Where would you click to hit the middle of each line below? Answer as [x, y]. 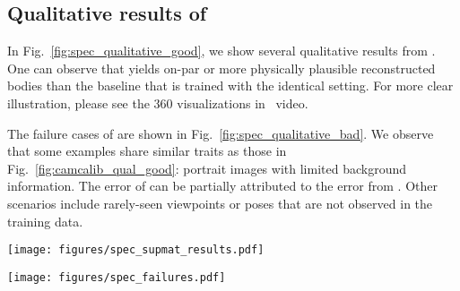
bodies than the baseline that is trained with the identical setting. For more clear [230, 86]
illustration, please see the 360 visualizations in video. [158, 103]
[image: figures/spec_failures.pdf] [117, 277]
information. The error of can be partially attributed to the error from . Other [222, 186]
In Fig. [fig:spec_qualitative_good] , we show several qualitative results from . [221, 51]
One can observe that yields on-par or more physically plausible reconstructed [221, 68]
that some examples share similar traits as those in [147, 151]
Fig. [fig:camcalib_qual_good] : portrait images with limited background [207, 168]
